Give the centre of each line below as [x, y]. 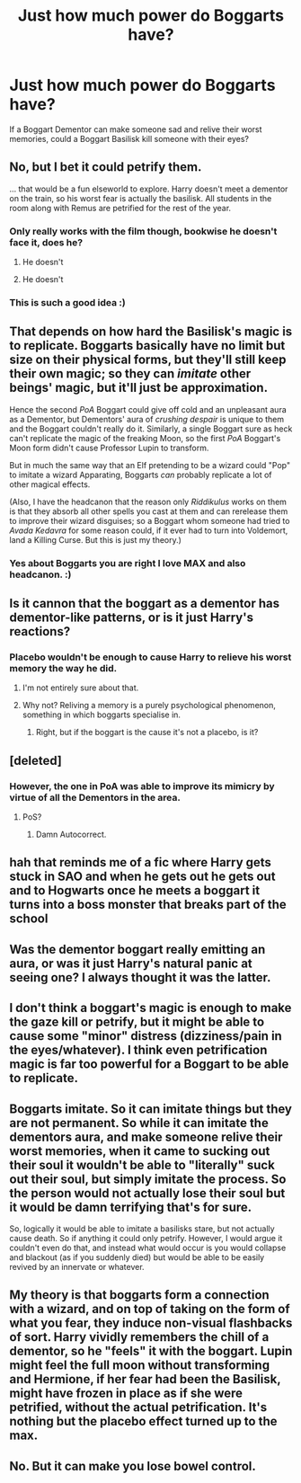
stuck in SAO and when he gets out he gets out [142, 877]
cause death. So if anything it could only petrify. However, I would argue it [146, 1239]
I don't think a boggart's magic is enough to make [150, 1008]
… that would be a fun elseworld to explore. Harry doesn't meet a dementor [149, 189]
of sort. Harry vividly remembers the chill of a [139, 1337]
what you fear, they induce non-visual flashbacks [151, 1323]
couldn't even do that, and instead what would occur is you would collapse [148, 1248]
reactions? [40, 631]
